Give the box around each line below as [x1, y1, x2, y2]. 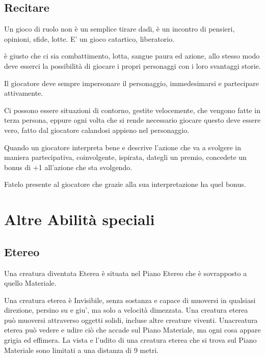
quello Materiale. [4, 278, 57, 288]
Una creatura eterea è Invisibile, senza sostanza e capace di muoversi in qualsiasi [4, 294, 256, 305]
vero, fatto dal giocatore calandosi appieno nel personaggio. [4, 124, 190, 135]
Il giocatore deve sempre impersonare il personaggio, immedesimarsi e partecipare [4, 77, 259, 88]
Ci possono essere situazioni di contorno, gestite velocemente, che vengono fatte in [4, 104, 260, 115]
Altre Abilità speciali [4, 209, 155, 230]
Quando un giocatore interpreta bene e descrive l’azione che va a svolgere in [4, 142, 242, 152]
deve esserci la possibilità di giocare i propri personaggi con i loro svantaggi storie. [4, 60, 261, 71]
